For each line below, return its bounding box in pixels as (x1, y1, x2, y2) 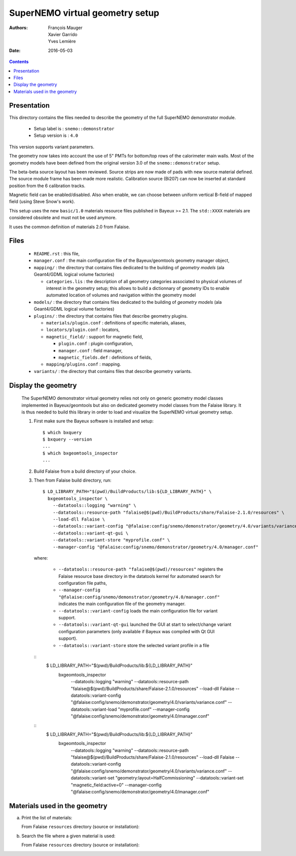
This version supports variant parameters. (9, 144, 95, 150)
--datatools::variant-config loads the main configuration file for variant (58, 608, 218, 613)
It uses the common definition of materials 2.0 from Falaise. (9, 224, 130, 230)
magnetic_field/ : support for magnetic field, (46, 333, 143, 339)
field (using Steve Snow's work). (9, 199, 75, 204)
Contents (9, 59, 29, 65)
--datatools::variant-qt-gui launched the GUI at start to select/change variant (58, 621, 231, 627)
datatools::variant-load (71, 706, 117, 712)
